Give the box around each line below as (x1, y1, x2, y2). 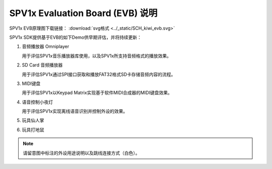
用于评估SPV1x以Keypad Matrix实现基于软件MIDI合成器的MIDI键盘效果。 (22, 90, 172, 96)
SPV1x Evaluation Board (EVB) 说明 (9, 8, 158, 19)
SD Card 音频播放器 (22, 62, 63, 68)
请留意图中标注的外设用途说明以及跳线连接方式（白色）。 (23, 150, 140, 156)
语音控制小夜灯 (22, 99, 53, 105)
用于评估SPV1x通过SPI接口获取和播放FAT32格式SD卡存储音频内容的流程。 (22, 71, 176, 77)
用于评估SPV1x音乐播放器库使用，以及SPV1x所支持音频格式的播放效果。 (22, 53, 171, 59)
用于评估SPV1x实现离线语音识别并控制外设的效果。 (22, 108, 128, 114)
